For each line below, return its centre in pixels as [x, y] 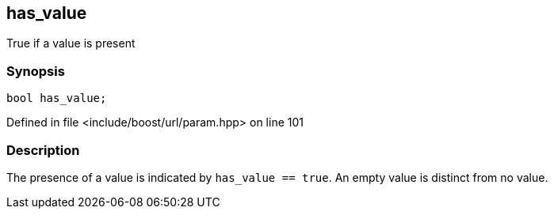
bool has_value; [57, 98]
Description [43, 150]
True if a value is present [71, 43]
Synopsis [36, 71]
